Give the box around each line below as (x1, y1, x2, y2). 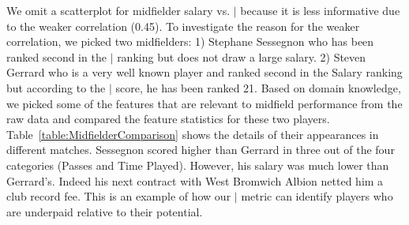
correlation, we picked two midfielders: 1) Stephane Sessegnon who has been (6, 33, 374, 50)
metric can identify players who (241, 188, 393, 204)
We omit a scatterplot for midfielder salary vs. (6, 2, 231, 18)
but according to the (6, 79, 106, 96)
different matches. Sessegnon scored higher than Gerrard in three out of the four (6, 141, 395, 158)
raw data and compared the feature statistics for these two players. (6, 111, 330, 127)
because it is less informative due (240, 2, 400, 18)
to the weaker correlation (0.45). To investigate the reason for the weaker (6, 17, 360, 34)
